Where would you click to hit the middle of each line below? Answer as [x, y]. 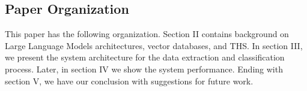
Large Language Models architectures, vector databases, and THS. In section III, [154, 45]
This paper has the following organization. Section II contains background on [147, 34]
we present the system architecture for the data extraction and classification [145, 57]
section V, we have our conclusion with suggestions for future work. [129, 81]
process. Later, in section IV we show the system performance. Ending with [144, 69]
